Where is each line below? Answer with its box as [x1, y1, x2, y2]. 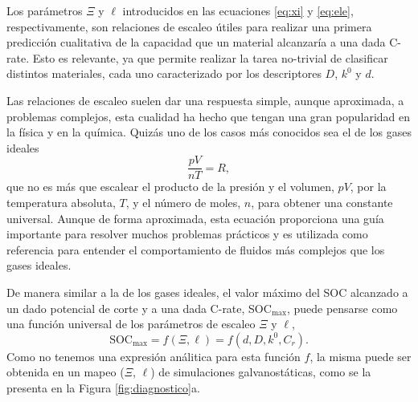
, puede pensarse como [286, 299, 398, 316]
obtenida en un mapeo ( [6, 363, 125, 380]
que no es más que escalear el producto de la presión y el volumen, [6, 178, 334, 195]
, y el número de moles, [125, 194, 241, 210]
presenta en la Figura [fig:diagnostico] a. [6, 379, 200, 396]
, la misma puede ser [309, 347, 412, 364]
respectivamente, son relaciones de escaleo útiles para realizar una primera [6, 18, 372, 35]
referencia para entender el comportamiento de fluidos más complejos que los [6, 241, 385, 258]
